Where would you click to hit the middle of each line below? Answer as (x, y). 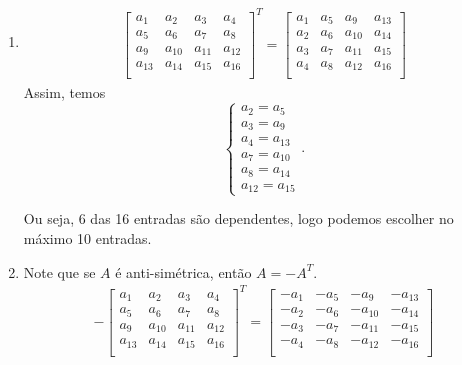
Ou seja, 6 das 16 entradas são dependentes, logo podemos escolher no (238, 218)
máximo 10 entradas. (87, 238)
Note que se (59, 271)
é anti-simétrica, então (183, 271)
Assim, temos (64, 91)
